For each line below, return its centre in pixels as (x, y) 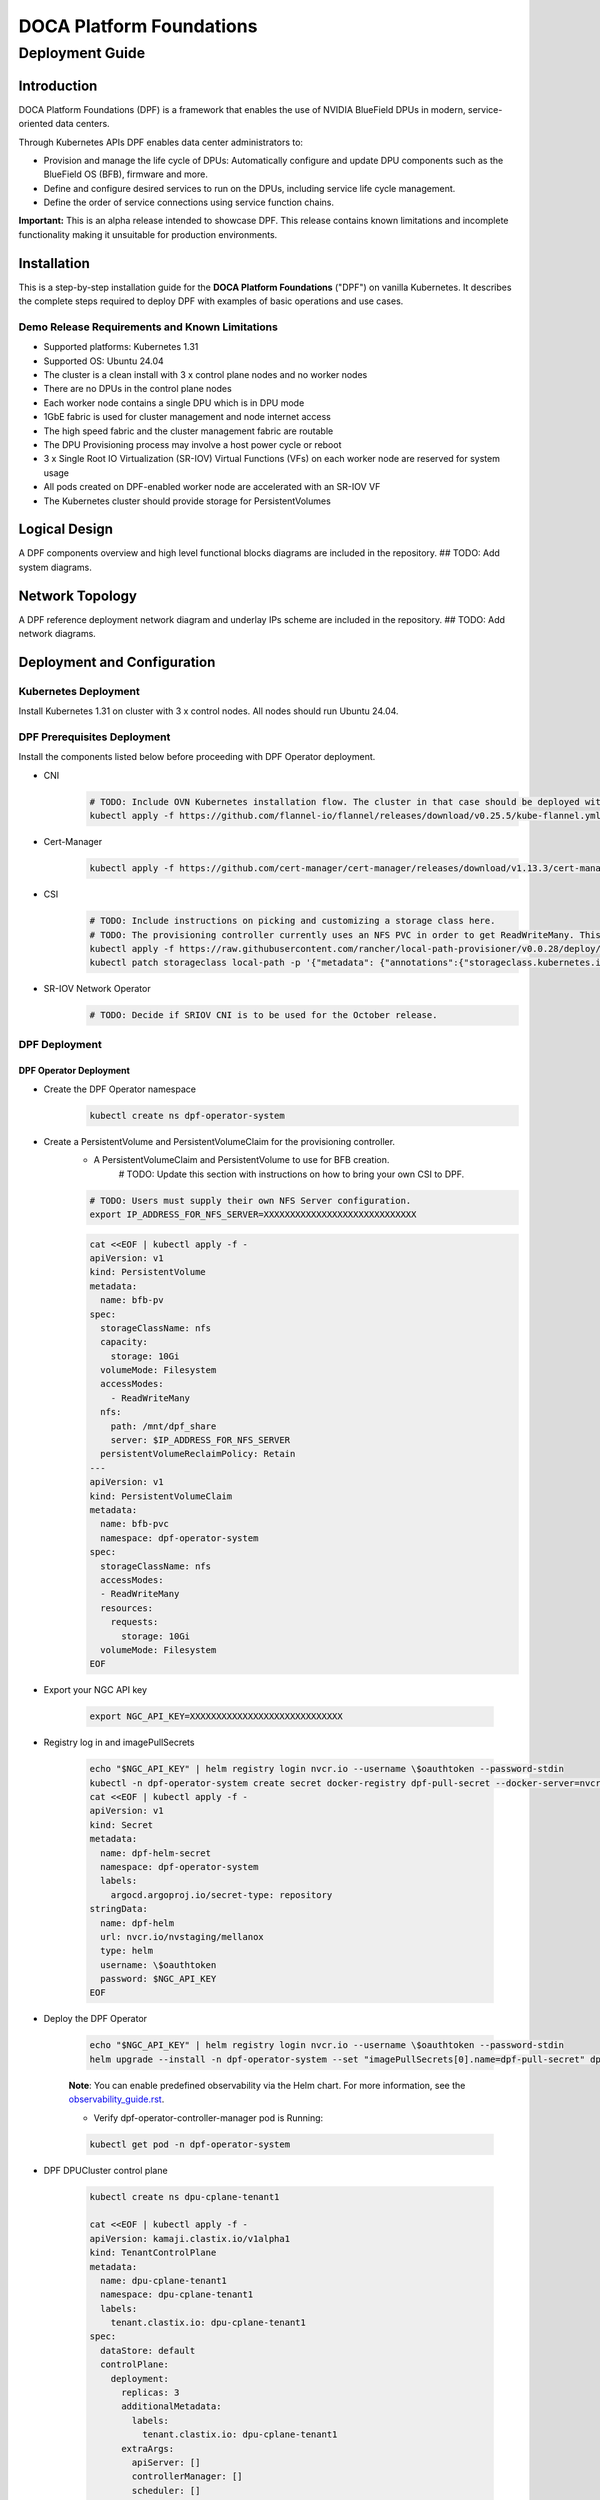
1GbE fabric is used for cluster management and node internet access (187, 417)
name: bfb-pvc (135, 1524)
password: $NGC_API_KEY (158, 1979)
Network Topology (77, 595)
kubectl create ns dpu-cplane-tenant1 (184, 2196)
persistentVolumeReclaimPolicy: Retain (198, 1454)
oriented (36, 124)
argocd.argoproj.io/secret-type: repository (221, 1894)
